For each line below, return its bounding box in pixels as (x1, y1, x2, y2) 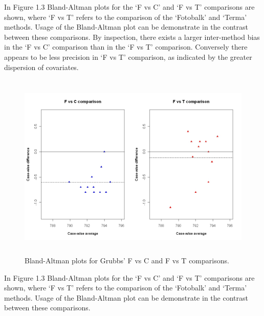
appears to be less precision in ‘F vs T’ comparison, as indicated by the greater (4, 51, 252, 62)
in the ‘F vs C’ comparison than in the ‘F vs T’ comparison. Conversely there (4, 41, 248, 52)
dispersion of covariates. (4, 61, 79, 72)
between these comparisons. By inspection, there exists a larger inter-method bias (4, 31, 260, 42)
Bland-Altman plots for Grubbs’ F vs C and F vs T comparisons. (25, 255, 229, 265)
